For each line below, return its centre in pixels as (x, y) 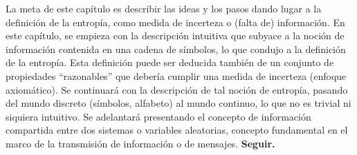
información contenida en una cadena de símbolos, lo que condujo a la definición (176, 49)
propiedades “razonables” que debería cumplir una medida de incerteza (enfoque (176, 75)
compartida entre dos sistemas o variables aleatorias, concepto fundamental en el (177, 130)
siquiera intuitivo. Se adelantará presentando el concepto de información (158, 116)
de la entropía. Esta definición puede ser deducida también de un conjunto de (170, 62)
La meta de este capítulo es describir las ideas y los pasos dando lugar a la (164, 8)
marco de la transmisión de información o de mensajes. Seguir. (140, 143)
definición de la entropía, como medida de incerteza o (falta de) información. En (175, 22)
